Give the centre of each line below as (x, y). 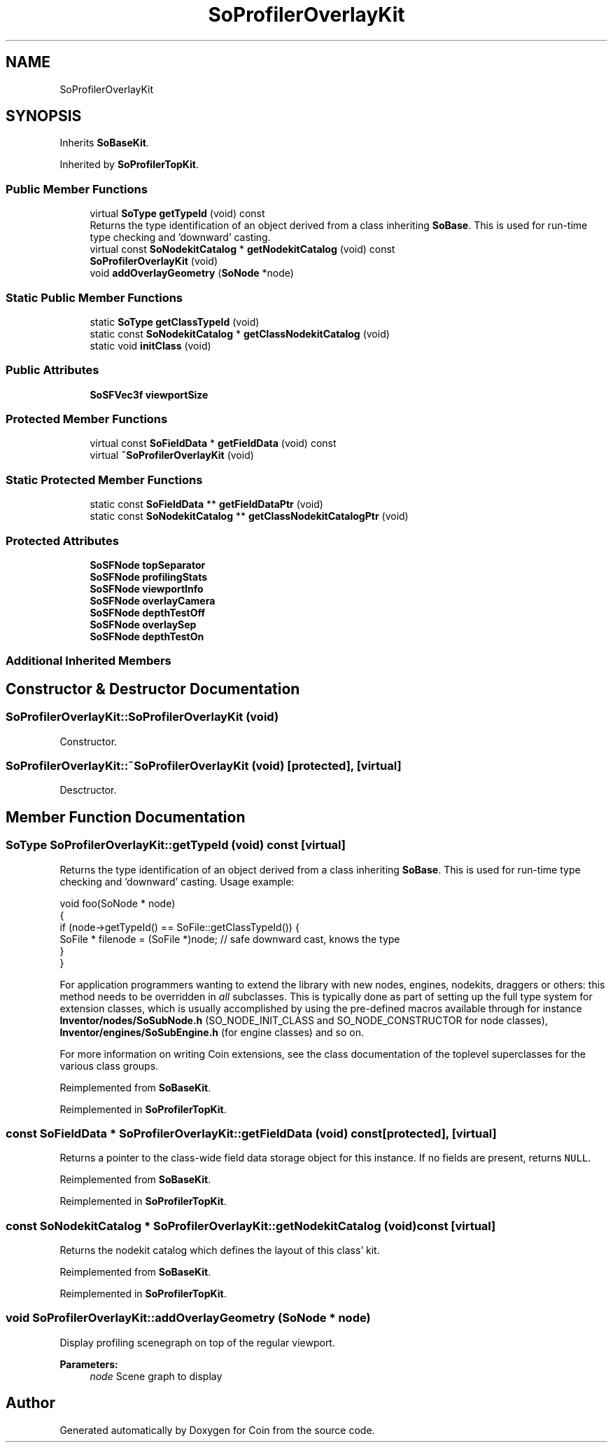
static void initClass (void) (150, 345)
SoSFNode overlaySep (143, 624)
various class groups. (109, 1066)
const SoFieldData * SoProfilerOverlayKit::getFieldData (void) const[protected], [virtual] (251, 1133)
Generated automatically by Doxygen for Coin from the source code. (217, 1430)
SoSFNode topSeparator (148, 565)
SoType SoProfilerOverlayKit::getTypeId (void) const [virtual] (176, 845)
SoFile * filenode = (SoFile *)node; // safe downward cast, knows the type (230, 939)
